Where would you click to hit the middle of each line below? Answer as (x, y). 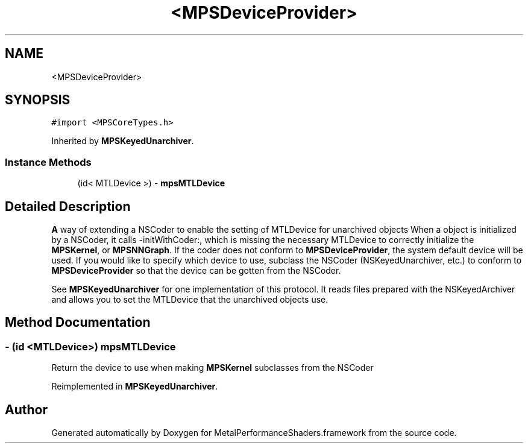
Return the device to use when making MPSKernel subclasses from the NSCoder (212, 368)
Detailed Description (68, 206)
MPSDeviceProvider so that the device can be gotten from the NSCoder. (196, 271)
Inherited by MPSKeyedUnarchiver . (123, 141)
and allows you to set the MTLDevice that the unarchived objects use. (190, 300)
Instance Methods (48, 162)
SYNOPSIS (38, 100)
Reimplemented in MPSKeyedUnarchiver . (135, 386)
